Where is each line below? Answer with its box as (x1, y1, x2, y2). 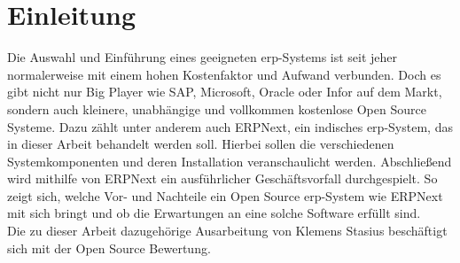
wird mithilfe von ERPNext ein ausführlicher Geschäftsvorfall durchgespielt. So (7, 169, 438, 188)
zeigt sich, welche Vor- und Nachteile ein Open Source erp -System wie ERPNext (7, 186, 443, 205)
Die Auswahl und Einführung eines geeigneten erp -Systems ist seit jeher (7, 48, 398, 66)
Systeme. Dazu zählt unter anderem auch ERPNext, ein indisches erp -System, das (7, 117, 453, 135)
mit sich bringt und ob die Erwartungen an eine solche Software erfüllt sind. (7, 204, 421, 222)
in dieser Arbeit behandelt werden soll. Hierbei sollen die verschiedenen (7, 135, 394, 153)
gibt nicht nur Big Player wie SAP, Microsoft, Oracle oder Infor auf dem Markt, (7, 82, 442, 101)
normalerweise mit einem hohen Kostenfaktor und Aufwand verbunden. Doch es (7, 65, 441, 83)
